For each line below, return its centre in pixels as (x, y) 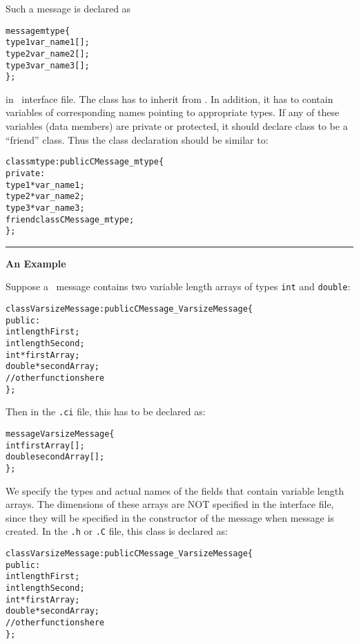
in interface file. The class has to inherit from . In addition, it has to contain (169, 98)
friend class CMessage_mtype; (70, 219)
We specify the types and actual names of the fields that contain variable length (175, 490)
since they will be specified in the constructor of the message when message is (170, 517)
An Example (36, 263)
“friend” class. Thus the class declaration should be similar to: (137, 139)
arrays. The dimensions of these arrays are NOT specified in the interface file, (170, 504)
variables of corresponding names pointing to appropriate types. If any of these (173, 112)
